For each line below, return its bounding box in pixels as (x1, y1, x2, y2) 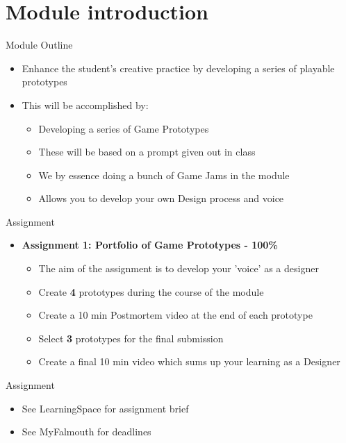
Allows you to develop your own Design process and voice (38, 191, 284, 206)
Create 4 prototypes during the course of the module (38, 284, 264, 299)
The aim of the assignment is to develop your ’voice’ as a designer (38, 261, 319, 276)
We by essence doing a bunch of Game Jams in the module (38, 167, 290, 182)
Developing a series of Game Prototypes (38, 121, 209, 135)
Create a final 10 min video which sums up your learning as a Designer (38, 354, 340, 369)
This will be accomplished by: (22, 97, 149, 112)
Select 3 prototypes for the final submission (38, 331, 224, 345)
